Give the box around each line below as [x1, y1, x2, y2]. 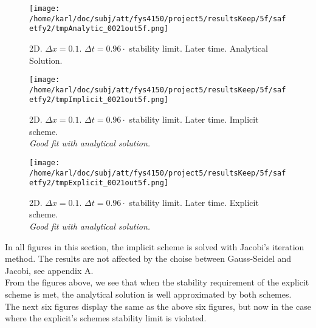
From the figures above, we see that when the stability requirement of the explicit [5, 276, 309, 289]
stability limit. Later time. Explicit [129, 196, 259, 208]
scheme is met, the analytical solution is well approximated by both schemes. [5, 288, 292, 301]
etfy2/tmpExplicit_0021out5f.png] [29, 179, 169, 188]
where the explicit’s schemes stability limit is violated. [5, 312, 207, 324]
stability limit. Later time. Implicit [129, 113, 259, 126]
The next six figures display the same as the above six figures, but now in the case [5, 299, 311, 312]
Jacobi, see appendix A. [5, 264, 94, 276]
